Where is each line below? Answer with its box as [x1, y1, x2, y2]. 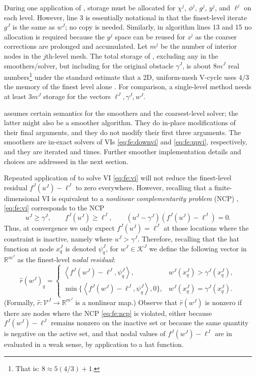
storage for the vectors [43, 91, 111, 101]
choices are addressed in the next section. [4, 156, 128, 166]
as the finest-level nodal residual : [17, 254, 116, 265]
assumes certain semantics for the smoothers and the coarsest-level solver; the [4, 107, 238, 118]
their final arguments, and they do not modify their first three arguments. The [4, 127, 241, 137]
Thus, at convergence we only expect [4, 222, 115, 233]
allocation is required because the [4, 31, 105, 41]
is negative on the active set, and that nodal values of [4, 328, 166, 339]
